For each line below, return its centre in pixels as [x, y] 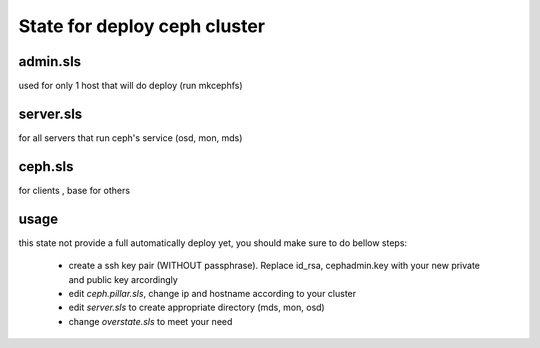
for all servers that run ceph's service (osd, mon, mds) [130, 137]
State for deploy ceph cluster [141, 26]
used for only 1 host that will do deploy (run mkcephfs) [131, 86]
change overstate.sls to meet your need [150, 321]
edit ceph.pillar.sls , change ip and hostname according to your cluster [212, 293]
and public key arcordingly [123, 279]
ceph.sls [46, 166]
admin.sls [50, 61]
